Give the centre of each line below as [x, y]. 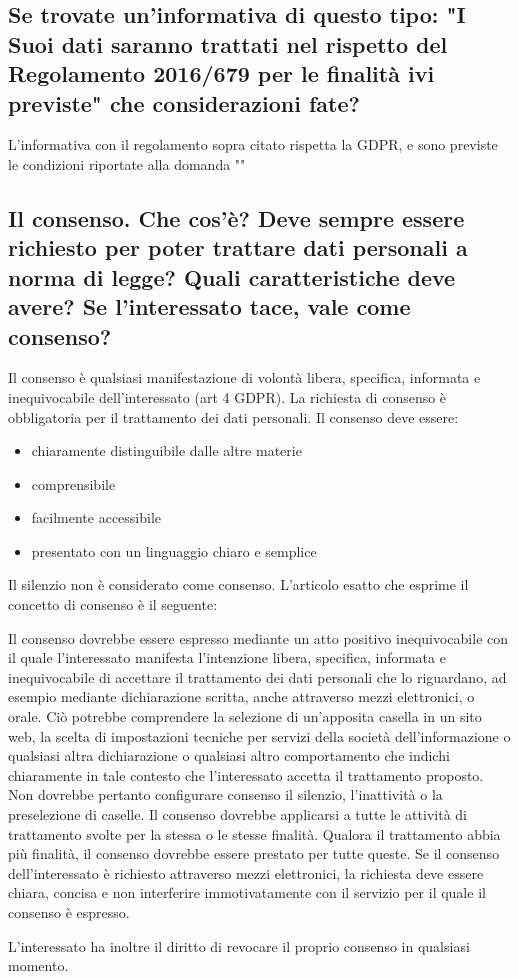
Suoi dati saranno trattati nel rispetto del [228, 43]
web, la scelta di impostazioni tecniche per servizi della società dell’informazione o [259, 735]
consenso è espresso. [69, 911]
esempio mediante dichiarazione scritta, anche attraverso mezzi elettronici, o [241, 696]
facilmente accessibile [96, 517]
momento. [38, 965]
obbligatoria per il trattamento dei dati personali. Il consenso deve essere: [233, 416]
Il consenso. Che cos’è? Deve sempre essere [236, 217]
